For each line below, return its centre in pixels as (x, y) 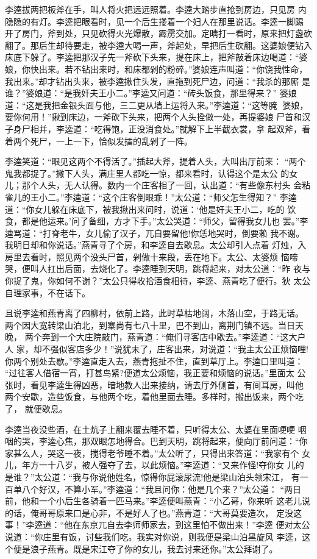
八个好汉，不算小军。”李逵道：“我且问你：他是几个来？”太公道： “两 (157, 489)
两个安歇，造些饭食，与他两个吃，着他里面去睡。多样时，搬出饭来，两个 (150, 397)
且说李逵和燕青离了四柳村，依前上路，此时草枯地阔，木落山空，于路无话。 (154, 313)
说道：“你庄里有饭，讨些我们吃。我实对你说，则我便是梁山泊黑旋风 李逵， (154, 536)
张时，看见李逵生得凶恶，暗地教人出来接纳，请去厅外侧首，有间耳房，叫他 (154, 384)
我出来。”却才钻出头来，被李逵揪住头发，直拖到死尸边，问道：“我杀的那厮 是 (158, 81)
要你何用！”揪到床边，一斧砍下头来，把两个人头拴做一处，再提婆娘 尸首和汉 (158, 117)
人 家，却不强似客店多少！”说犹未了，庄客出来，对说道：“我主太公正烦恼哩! (157, 349)
